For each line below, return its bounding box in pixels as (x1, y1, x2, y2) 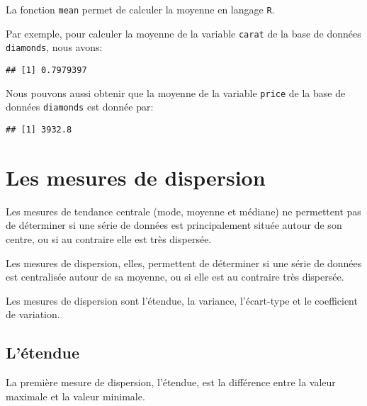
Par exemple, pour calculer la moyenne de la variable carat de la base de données (6, 26, 361, 40)
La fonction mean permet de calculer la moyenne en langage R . (6, 2, 275, 16)
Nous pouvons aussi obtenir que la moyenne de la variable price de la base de (6, 85, 346, 100)
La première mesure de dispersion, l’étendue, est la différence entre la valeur (6, 375, 336, 390)
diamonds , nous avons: (6, 40, 103, 55)
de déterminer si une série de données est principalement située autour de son (6, 218, 342, 232)
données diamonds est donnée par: (6, 99, 154, 114)
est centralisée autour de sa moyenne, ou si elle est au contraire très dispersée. (6, 269, 344, 284)
